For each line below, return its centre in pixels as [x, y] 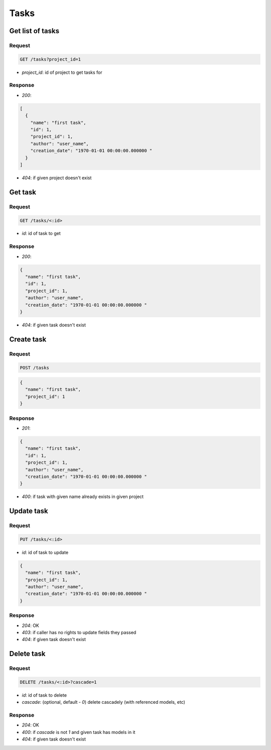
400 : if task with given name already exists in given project [83, 496]
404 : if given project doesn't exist [57, 178]
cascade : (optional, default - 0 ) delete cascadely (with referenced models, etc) [104, 702]
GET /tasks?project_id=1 [50, 59]
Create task [28, 339]
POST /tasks [35, 367]
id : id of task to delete [44, 695]
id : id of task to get [41, 233]
